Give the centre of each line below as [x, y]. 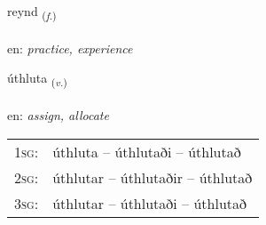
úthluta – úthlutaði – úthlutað [147, 151]
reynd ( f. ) [32, 12]
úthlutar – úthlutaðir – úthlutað [153, 177]
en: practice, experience [70, 48]
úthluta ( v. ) [37, 79]
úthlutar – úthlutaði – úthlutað [150, 203]
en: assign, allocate [58, 115]
